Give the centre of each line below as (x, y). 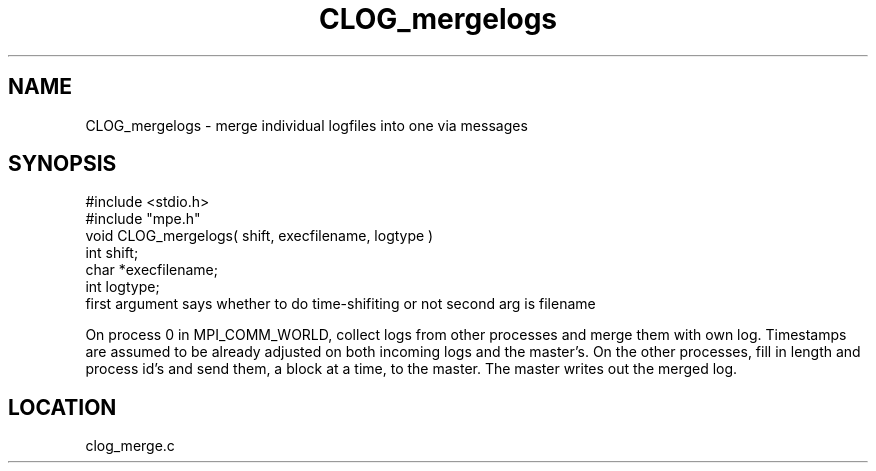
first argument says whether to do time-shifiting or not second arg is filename (340, 304)
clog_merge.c (130, 446)
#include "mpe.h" (143, 219)
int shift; (112, 253)
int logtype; (122, 287)
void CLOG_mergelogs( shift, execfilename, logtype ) (259, 236)
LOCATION (62, 407)
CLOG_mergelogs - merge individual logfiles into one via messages (306, 125)
